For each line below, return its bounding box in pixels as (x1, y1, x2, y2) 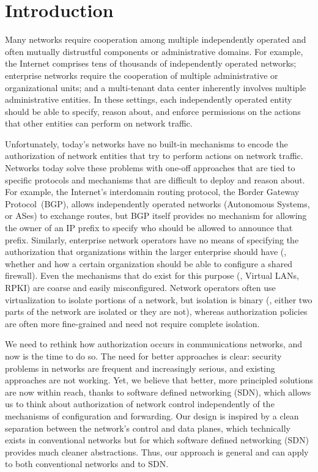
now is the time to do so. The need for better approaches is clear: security (5, 349, 282, 362)
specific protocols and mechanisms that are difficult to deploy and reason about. (5, 173, 305, 186)
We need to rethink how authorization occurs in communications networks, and (5, 337, 303, 350)
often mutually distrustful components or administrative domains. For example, (5, 45, 303, 57)
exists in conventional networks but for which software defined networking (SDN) (5, 433, 309, 446)
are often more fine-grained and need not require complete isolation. (5, 317, 260, 330)
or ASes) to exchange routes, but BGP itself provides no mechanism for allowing (5, 209, 307, 222)
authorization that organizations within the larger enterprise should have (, (5, 245, 287, 258)
